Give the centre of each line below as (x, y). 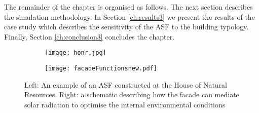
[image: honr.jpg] (76, 53)
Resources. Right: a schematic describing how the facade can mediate (132, 95)
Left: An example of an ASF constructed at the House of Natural (126, 84)
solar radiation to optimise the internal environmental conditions (125, 104)
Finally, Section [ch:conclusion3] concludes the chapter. (89, 36)
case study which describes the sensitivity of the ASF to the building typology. (126, 27)
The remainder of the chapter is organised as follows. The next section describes (128, 7)
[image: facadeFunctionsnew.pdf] (101, 69)
